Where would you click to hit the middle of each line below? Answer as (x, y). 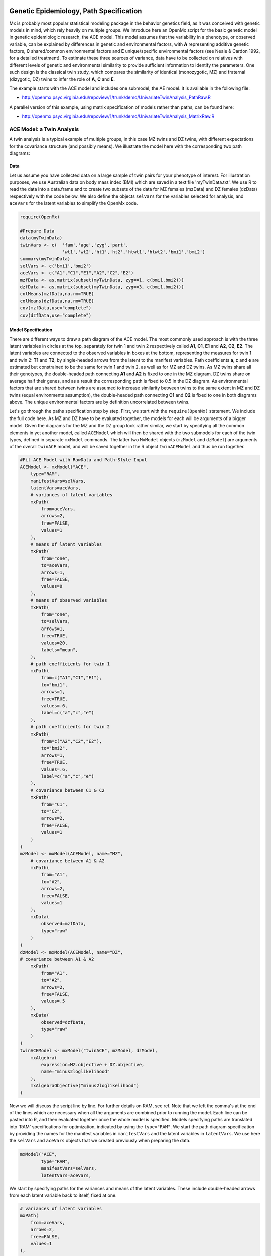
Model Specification (31, 330)
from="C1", (54, 804)
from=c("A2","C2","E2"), (72, 741)
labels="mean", (60, 650)
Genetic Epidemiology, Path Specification (76, 11)
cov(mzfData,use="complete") (56, 308)
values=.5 (53, 1001)
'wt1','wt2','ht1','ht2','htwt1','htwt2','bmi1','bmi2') (133, 252)
